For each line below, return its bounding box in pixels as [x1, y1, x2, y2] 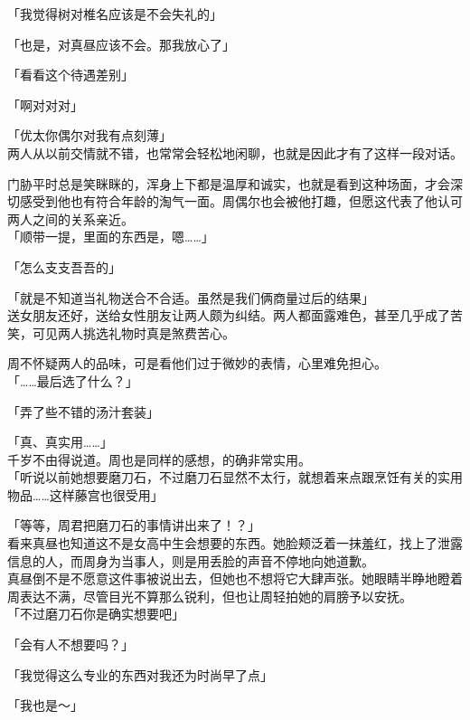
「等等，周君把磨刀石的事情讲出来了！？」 [7, 516, 260, 535]
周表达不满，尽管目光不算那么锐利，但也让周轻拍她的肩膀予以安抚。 [7, 586, 412, 605]
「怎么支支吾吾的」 [7, 257, 121, 276]
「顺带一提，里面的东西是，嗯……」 [7, 227, 214, 246]
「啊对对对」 [7, 95, 83, 114]
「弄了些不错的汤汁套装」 [7, 402, 159, 421]
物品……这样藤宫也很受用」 [7, 485, 164, 504]
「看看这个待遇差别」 [7, 65, 134, 84]
